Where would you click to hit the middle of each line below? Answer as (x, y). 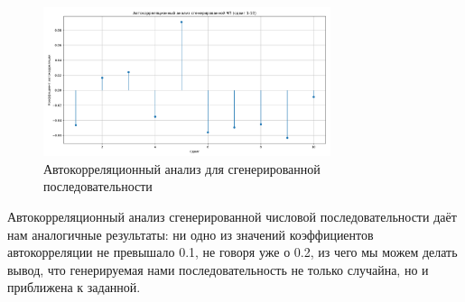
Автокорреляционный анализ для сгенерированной (182, 168)
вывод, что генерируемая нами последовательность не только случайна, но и (218, 269)
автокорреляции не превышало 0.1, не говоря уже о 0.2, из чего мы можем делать (232, 252)
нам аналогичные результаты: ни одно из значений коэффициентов (191, 234)
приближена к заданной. (74, 287)
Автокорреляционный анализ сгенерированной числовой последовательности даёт (232, 216)
